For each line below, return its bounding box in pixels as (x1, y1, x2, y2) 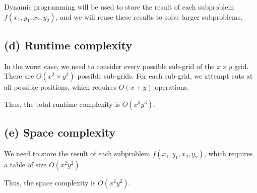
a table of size (4, 159, 47, 170)
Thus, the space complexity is (4, 177, 96, 188)
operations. (155, 82, 189, 92)
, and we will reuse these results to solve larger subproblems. (55, 11, 243, 22)
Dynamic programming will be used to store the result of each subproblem (4, 2, 234, 12)
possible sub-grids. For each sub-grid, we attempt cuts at (77, 71, 253, 81)
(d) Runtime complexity (4, 37, 133, 52)
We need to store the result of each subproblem (4, 148, 150, 159)
